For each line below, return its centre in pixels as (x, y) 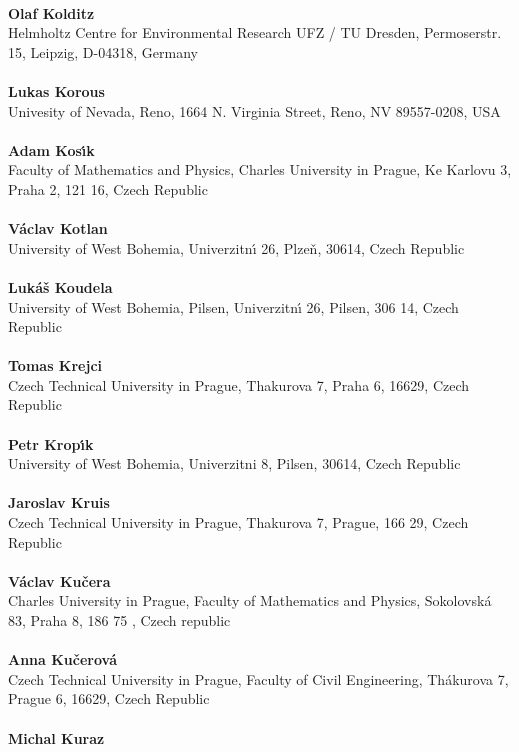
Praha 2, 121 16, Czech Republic (108, 188)
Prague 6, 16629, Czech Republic (109, 698)
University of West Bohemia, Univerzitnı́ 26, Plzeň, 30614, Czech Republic (236, 247)
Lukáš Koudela (60, 286)
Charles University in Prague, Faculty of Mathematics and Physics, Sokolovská (250, 600)
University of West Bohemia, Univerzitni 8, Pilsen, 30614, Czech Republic (234, 463)
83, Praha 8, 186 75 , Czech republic (119, 620)
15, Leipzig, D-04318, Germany (103, 51)
